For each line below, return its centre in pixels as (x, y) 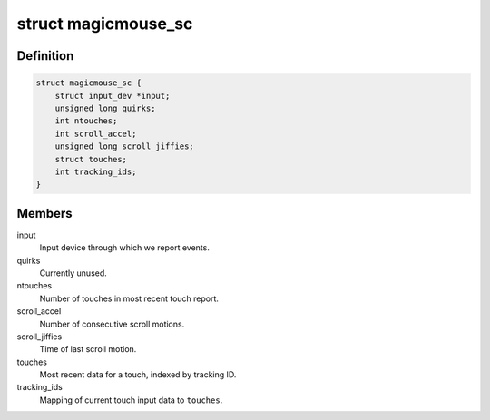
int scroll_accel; (96, 133)
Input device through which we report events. (125, 248)
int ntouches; (86, 121)
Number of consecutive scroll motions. (112, 324)
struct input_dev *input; (113, 96)
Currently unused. (73, 273)
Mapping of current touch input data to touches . (131, 400)
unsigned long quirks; (105, 108)
